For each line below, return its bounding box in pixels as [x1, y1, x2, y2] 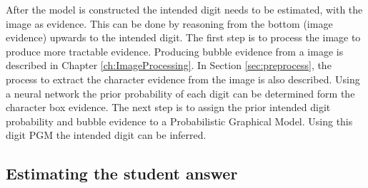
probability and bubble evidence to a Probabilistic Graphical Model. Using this [6, 113, 353, 128]
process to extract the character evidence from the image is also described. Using [6, 71, 360, 86]
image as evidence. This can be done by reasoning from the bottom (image [6, 16, 333, 31]
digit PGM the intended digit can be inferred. [6, 127, 207, 142]
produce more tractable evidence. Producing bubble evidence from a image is [6, 43, 344, 58]
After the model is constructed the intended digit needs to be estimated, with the [6, 2, 363, 16]
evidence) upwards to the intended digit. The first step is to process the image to [6, 30, 361, 45]
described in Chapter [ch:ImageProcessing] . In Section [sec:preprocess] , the [6, 58, 332, 73]
